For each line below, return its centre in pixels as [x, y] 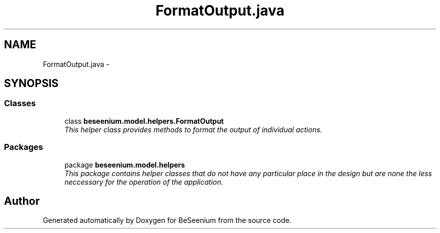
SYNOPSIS [31, 84]
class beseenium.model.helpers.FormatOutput [144, 121]
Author [22, 201]
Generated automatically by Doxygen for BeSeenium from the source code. [167, 220]
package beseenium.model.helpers [125, 165]
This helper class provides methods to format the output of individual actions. [193, 129]
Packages [24, 147]
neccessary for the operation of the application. [144, 182]
